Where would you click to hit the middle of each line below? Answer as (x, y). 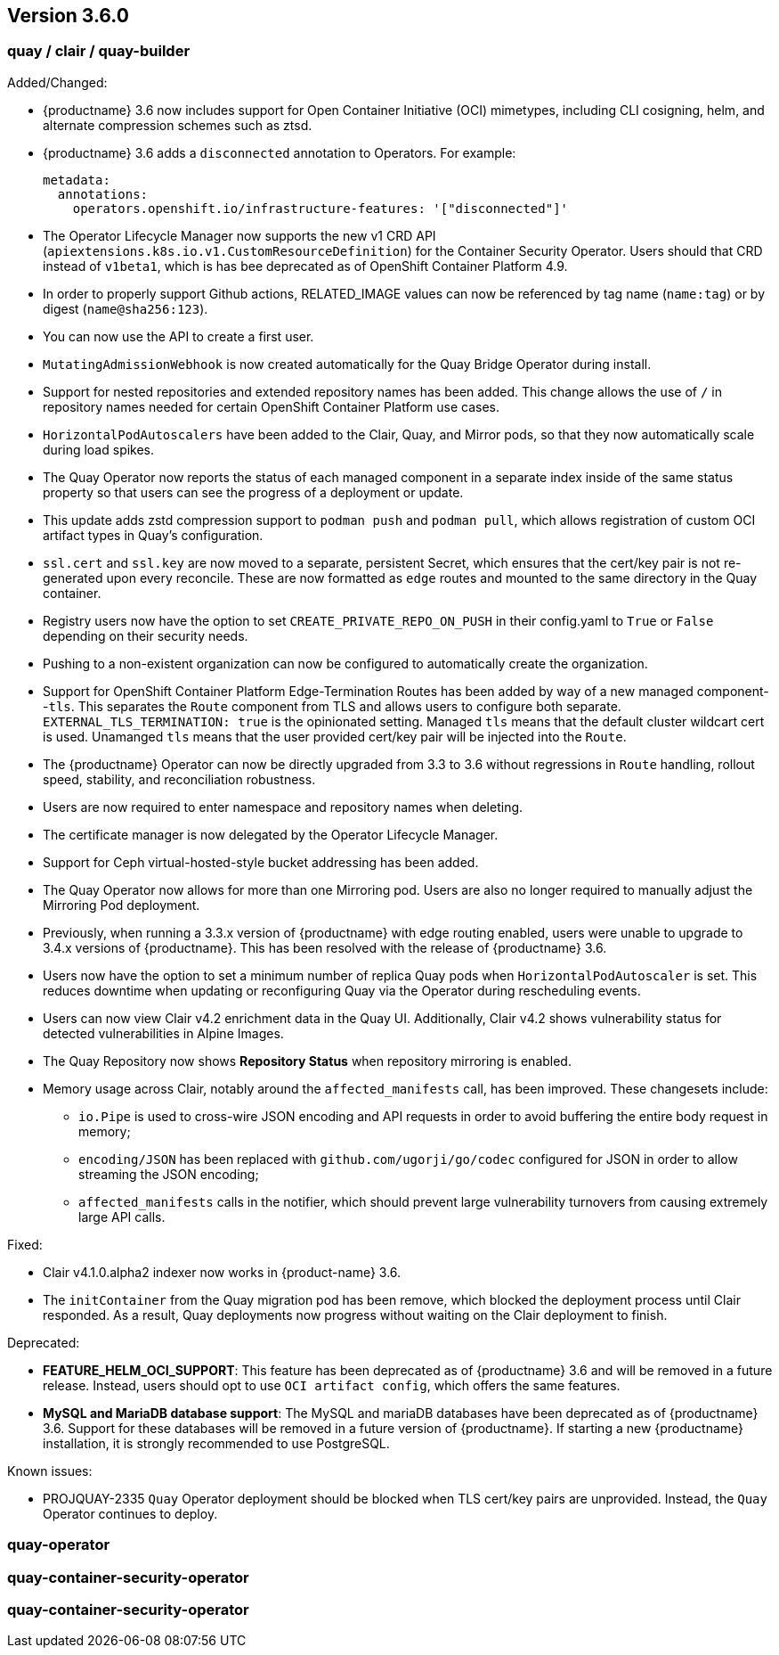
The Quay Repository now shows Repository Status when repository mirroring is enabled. (307, 1061)
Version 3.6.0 (68, 16)
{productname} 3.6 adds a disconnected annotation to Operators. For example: (280, 152)
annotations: (103, 194)
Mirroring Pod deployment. (122, 905)
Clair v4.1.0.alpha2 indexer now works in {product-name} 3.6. (222, 1272)
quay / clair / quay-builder (99, 51)
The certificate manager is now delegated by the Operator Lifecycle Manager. (271, 834)
